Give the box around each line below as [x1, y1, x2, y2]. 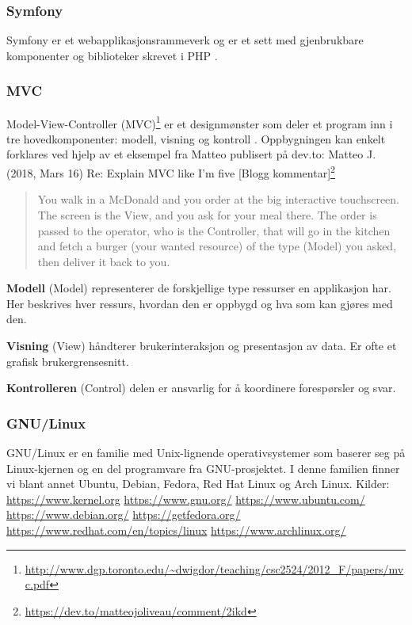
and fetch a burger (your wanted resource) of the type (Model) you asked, [37, 238, 397, 254]
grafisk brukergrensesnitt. [6, 353, 129, 369]
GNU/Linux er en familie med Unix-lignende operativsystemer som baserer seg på [6, 444, 406, 461]
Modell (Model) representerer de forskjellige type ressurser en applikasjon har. [6, 280, 391, 296]
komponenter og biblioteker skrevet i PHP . [6, 47, 218, 63]
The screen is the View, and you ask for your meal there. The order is [37, 206, 377, 223]
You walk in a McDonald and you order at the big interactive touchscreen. [37, 191, 400, 208]
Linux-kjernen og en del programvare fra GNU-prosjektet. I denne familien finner [6, 459, 400, 476]
